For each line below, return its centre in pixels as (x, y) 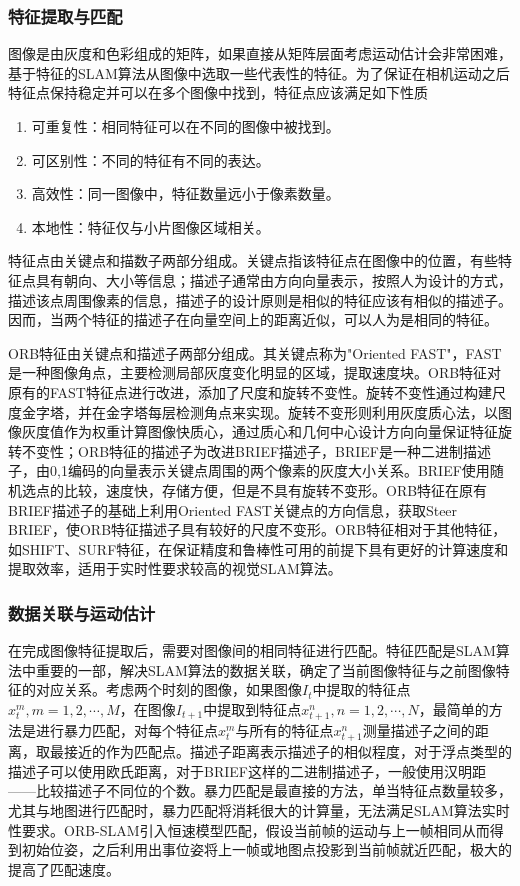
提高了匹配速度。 (64, 868)
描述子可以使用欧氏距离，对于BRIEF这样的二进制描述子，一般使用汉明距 (247, 770)
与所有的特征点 (284, 730)
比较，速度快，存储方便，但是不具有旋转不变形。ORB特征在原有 (275, 489)
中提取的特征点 (361, 689)
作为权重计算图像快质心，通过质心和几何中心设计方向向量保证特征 (280, 431)
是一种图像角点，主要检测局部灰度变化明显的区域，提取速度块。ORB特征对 (255, 372)
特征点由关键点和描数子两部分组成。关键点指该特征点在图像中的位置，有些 (253, 260)
